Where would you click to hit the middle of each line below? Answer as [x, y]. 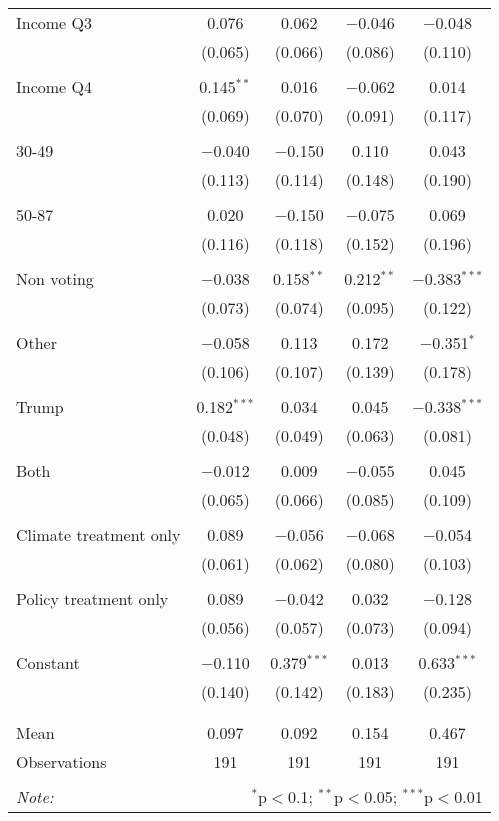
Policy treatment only [92, 598]
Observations [61, 761]
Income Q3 [54, 22]
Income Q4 [54, 86]
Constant [48, 662]
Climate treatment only [98, 534]
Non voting [55, 278]
